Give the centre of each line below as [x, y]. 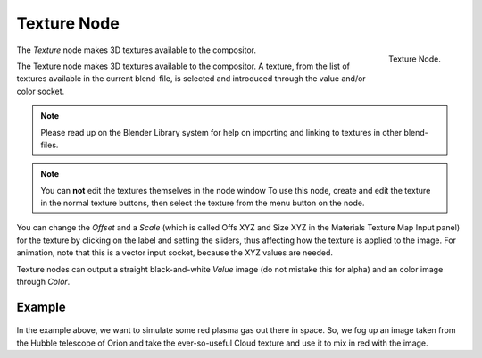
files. [50, 145]
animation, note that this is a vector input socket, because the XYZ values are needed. [175, 253]
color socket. [41, 91]
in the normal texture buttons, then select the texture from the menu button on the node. [203, 203]
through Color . [43, 282]
